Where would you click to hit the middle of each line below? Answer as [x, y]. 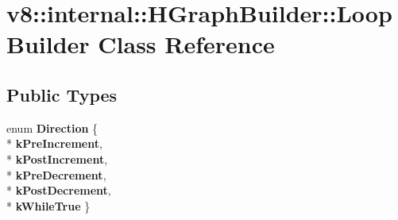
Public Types [62, 94]
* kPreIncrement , [54, 143]
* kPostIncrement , [57, 158]
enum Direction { [52, 127]
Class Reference [186, 44]
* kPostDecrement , [59, 190]
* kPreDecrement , [56, 174]
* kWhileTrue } [48, 205]
